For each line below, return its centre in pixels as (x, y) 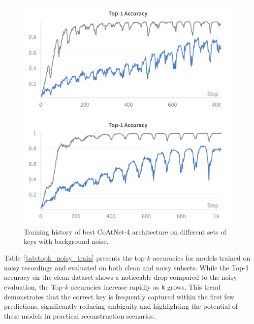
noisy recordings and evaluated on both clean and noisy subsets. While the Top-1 (127, 267)
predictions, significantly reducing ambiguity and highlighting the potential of (121, 306)
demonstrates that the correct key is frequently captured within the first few (119, 296)
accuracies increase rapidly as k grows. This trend (145, 286)
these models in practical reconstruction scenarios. (80, 315)
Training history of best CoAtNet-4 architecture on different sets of (125, 231)
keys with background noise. (66, 241)
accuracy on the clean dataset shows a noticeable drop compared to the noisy (121, 277)
